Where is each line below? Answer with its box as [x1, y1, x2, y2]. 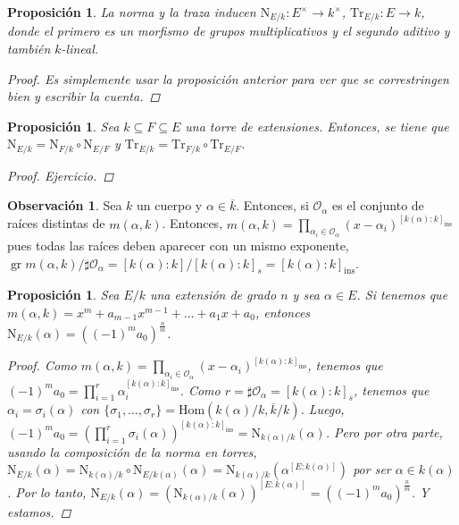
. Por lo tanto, [7, 482, 87, 501]
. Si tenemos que [356, 285, 448, 304]
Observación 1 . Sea [7, 196, 122, 215]
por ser [353, 460, 391, 478]
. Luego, [300, 400, 345, 419]
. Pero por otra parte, [325, 422, 443, 441]
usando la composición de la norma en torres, [7, 442, 257, 461]
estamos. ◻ [7, 502, 71, 521]
